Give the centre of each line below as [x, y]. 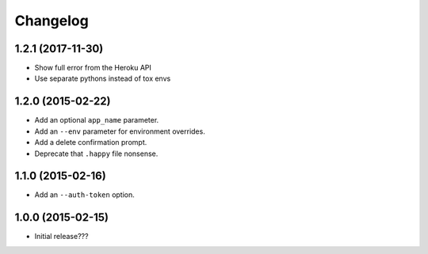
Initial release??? [61, 237]
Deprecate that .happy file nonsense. [96, 154]
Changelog [52, 21]
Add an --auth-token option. [84, 195]
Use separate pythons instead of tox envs [103, 78]
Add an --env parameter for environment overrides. [120, 131]
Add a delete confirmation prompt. [91, 142]
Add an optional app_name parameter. [97, 120]
